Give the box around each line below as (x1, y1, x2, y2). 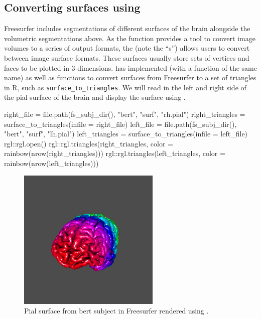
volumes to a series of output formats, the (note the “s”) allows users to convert (4, 43, 250, 53)
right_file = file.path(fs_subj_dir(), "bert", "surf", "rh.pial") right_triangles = (4, 109, 245, 119)
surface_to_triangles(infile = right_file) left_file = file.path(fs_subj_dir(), (4, 118, 237, 129)
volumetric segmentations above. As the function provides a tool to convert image (4, 33, 255, 43)
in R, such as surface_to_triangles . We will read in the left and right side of (4, 82, 246, 92)
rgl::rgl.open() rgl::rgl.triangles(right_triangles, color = (4, 138, 173, 148)
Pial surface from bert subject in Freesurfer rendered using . (24, 305, 209, 316)
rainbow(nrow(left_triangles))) (4, 157, 99, 168)
